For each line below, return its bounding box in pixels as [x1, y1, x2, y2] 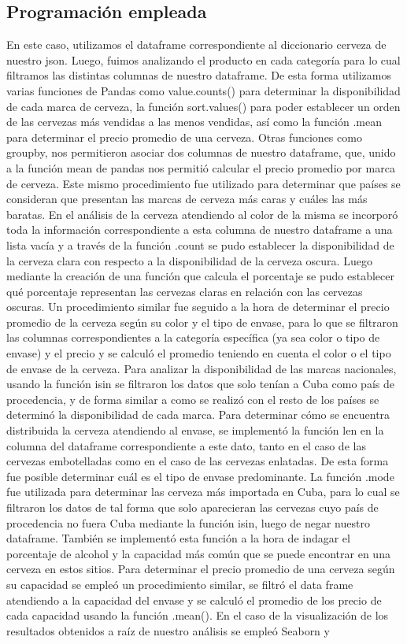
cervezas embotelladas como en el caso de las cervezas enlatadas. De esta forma [6, 453, 389, 469]
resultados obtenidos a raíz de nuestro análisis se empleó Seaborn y [6, 622, 330, 638]
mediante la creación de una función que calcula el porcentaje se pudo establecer [6, 268, 394, 284]
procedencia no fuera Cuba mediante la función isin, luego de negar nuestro [6, 514, 370, 531]
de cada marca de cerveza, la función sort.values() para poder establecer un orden [6, 98, 401, 114]
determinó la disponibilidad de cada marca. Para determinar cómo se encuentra [6, 406, 390, 423]
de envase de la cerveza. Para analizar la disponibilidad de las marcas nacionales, [6, 360, 397, 376]
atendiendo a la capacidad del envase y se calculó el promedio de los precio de [6, 591, 382, 608]
